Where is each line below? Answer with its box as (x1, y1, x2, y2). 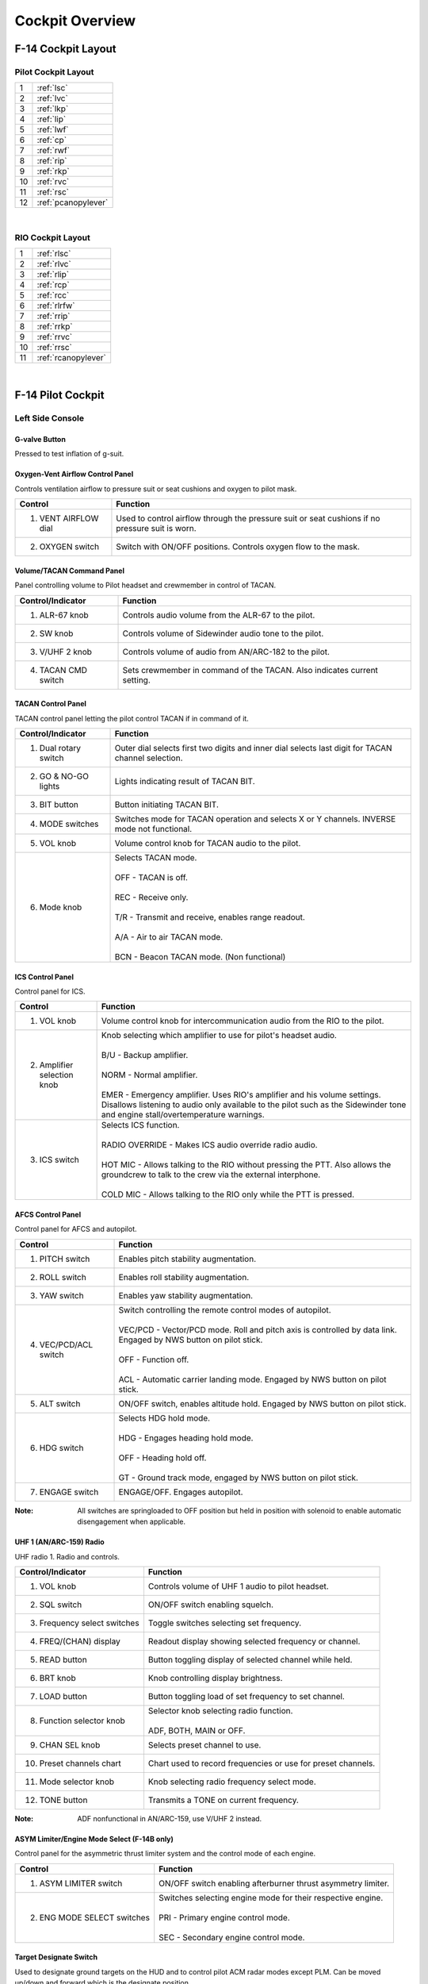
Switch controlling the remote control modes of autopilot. (118, 1304, 332, 1315)
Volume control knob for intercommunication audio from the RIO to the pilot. (101, 1016, 384, 1027)
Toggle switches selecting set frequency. (147, 1617, 301, 1628)
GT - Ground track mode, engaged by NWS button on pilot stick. (118, 1472, 358, 1483)
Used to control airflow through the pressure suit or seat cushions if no (116, 513, 380, 524)
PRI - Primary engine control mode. (159, 1912, 291, 1923)
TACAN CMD (39, 664, 87, 675)
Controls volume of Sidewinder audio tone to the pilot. (122, 628, 324, 639)
